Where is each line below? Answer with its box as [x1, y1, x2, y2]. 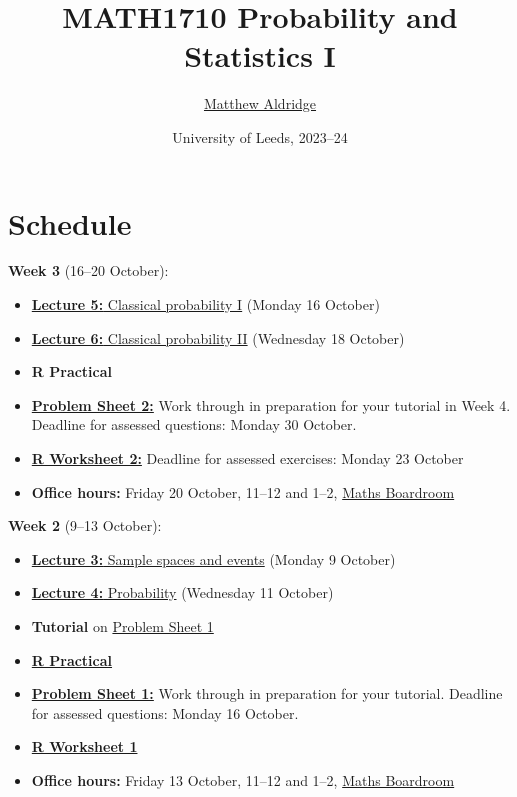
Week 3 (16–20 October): [8, 260, 169, 281]
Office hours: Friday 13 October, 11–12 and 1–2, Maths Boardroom [31, 769, 455, 790]
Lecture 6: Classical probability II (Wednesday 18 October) [31, 327, 405, 348]
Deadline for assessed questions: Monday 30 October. [31, 414, 357, 435]
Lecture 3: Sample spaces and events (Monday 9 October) [31, 548, 396, 569]
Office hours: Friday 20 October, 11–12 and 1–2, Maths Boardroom [31, 481, 455, 502]
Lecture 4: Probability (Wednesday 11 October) [31, 582, 334, 603]
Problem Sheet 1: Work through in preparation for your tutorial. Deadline [31, 683, 503, 704]
